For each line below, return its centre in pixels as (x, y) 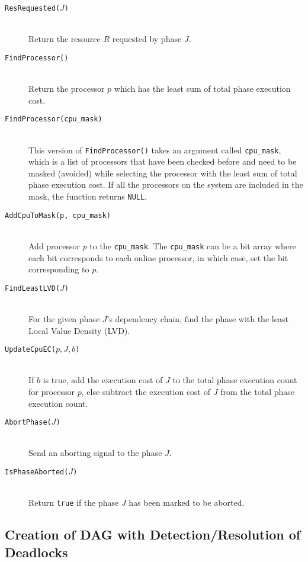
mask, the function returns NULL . (88, 196)
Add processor (54, 245)
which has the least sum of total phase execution (202, 89)
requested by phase (147, 39)
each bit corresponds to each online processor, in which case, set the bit (158, 257)
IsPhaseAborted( (37, 472)
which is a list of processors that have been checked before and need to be (163, 161)
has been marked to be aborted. (187, 502)
